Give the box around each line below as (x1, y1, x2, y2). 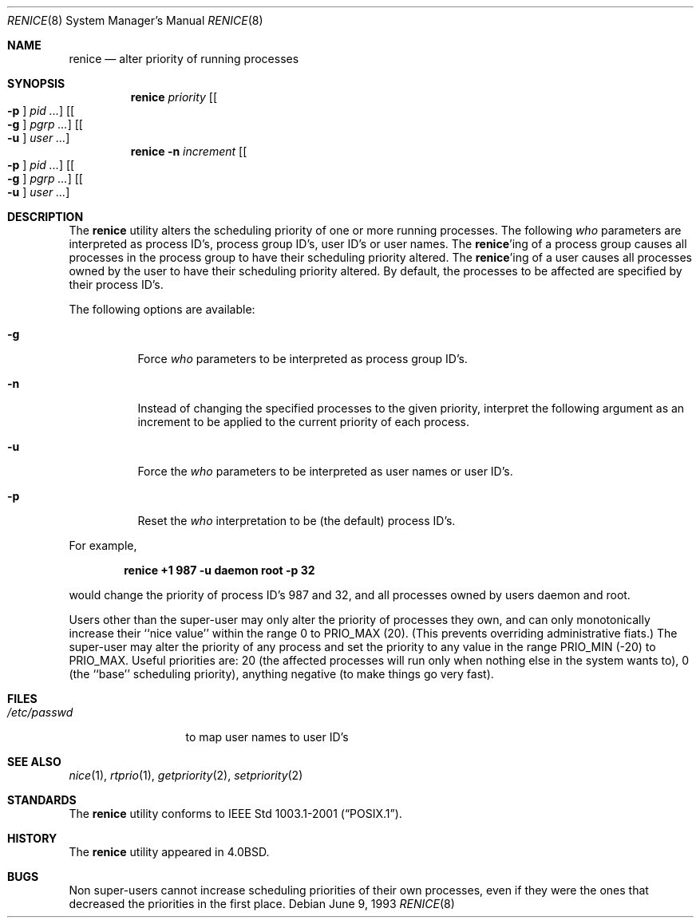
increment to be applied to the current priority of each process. (137, 415, 469, 428)
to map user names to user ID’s (185, 730, 349, 744)
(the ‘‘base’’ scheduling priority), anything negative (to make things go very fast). (69, 667, 494, 681)
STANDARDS (7, 793, 77, 807)
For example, (69, 539, 137, 552)
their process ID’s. (69, 278, 164, 291)
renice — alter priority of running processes (69, 52, 299, 65)
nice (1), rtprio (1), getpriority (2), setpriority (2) (69, 768, 303, 782)
